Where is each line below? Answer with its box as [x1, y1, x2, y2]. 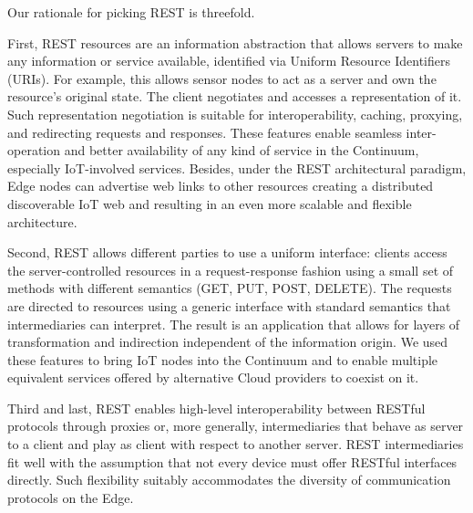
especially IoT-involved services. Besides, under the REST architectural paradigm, [7, 158, 467, 177]
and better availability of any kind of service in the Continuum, [64, 141, 419, 160]
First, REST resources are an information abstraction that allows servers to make [7, 33, 463, 52]
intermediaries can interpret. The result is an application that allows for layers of [7, 314, 460, 333]
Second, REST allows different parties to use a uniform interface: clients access [7, 243, 447, 262]
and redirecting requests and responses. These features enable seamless [7, 122, 402, 141]
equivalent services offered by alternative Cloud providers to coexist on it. [7, 368, 419, 387]
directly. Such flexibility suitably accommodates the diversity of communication [7, 470, 451, 489]
